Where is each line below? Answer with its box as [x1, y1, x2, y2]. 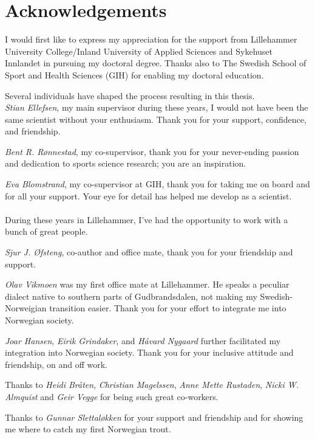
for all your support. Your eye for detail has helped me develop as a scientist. [5, 189, 292, 202]
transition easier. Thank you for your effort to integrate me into [49, 302, 286, 314]
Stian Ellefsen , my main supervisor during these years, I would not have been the [5, 101, 308, 114]
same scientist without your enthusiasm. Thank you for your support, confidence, [5, 112, 307, 125]
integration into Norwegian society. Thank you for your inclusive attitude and [5, 346, 294, 359]
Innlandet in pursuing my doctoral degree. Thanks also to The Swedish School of [5, 57, 307, 69]
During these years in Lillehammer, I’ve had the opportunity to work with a [5, 213, 288, 226]
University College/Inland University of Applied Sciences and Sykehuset [5, 44, 273, 57]
